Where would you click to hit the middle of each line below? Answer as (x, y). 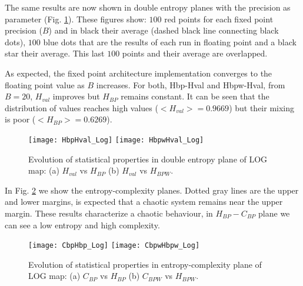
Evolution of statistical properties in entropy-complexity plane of (145, 264)
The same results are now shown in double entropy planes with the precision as (148, 7)
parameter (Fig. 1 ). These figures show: (76, 19)
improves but (76, 96)
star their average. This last (55, 53)
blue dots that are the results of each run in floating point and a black (170, 41)
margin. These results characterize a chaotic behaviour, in (109, 213)
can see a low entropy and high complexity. (82, 225)
